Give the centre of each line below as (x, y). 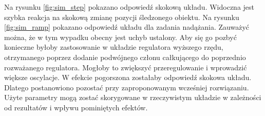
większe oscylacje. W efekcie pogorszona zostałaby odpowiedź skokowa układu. (128, 77)
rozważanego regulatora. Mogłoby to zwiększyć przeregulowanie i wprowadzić (126, 67)
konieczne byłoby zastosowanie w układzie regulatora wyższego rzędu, (114, 47)
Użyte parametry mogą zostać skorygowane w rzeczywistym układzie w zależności (133, 97)
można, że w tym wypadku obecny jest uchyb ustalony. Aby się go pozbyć (120, 37)
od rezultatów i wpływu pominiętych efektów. (76, 107)
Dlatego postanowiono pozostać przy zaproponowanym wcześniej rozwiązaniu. (127, 87)
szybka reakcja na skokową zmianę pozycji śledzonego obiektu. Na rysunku (122, 17)
